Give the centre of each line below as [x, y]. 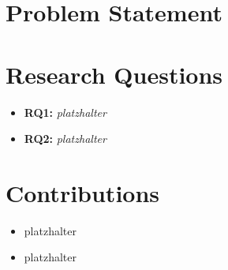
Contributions [83, 192]
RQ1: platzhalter [65, 112]
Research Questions [114, 74]
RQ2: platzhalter [65, 139]
